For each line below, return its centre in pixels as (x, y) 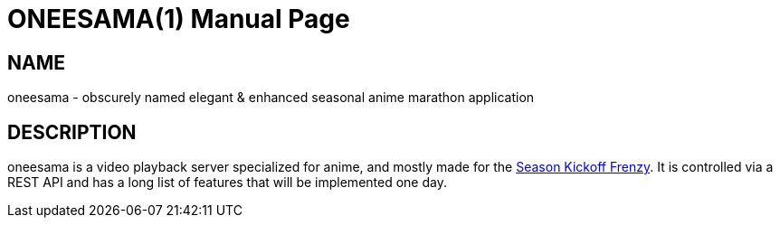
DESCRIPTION (72, 132)
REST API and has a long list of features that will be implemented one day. (227, 183)
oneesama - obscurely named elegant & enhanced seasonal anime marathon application (271, 98)
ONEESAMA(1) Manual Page (179, 19)
